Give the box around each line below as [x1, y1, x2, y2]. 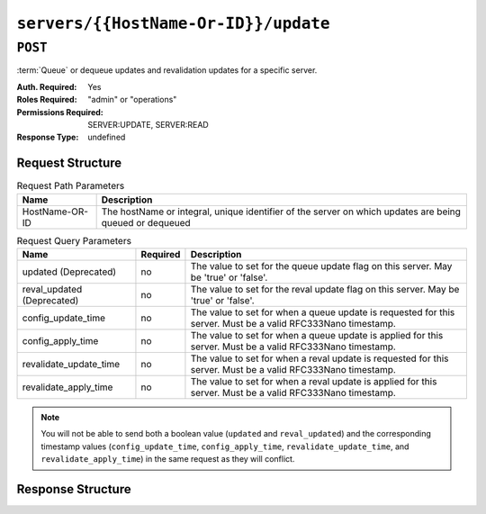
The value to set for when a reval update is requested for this [190, 352, 449, 365]
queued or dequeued [101, 216, 191, 229]
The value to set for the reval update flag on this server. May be [190, 284, 460, 295]
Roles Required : [16, 95, 77, 105]
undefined [87, 131, 126, 143]
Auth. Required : [16, 81, 77, 92]
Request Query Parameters [16, 234, 132, 247]
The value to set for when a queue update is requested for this [190, 306, 455, 319]
